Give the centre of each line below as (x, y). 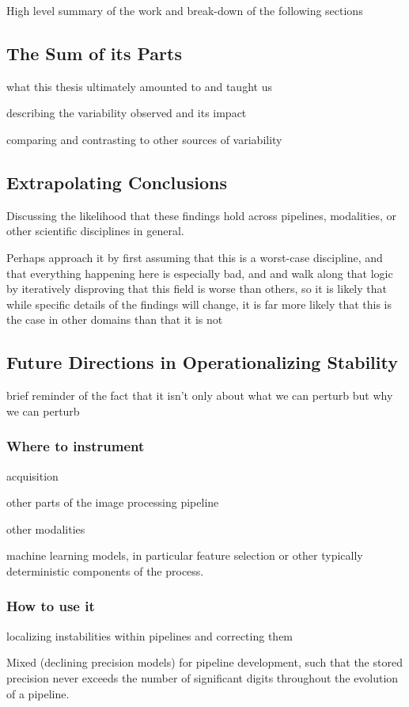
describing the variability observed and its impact (127, 113)
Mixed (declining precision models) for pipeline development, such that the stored (204, 662)
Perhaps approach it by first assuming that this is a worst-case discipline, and (195, 257)
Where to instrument (76, 446)
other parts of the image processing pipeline (113, 502)
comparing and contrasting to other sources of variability (144, 139)
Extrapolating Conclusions (117, 182)
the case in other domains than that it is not (115, 319)
